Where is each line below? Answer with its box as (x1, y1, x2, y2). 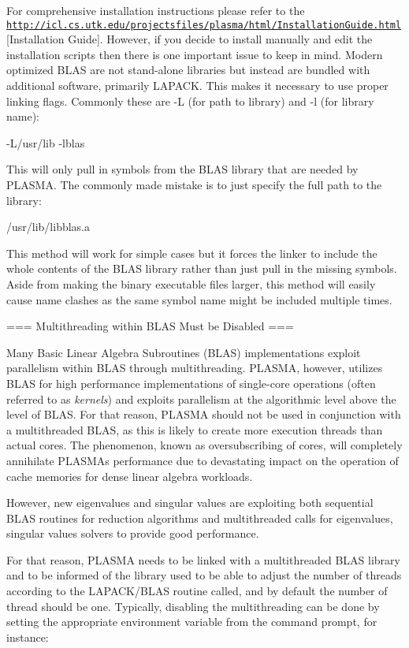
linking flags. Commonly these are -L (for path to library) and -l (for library (6, 92, 374, 109)
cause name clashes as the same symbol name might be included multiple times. (6, 291, 392, 307)
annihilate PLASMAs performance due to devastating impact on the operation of (6, 452, 399, 468)
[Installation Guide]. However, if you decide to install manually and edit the (6, 31, 373, 47)
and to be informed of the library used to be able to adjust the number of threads (6, 567, 402, 583)
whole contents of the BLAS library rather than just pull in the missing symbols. (6, 260, 397, 277)
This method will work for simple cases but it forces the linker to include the (6, 244, 377, 261)
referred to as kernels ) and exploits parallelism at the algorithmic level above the (6, 390, 396, 407)
